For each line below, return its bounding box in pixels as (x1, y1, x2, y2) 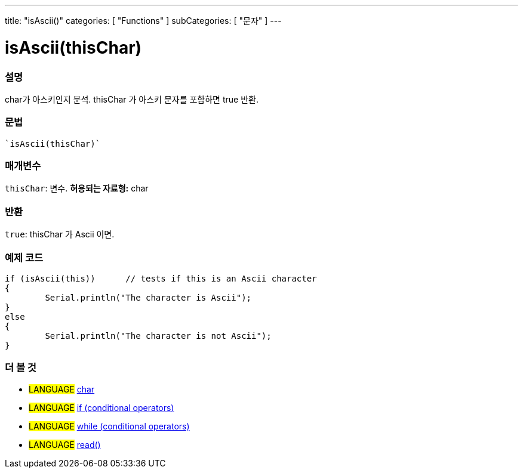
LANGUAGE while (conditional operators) (29, 421, 190, 431)
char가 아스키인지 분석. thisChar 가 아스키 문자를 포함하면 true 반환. (5, 94, 259, 104)
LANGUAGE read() (29, 439, 101, 450)
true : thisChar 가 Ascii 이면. (5, 229, 115, 240)
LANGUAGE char (29, 384, 95, 394)
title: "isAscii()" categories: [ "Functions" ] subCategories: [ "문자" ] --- (5, 16, 282, 26)
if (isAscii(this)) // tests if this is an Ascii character (5, 273, 317, 283)
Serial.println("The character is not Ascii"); (45, 330, 272, 341)
